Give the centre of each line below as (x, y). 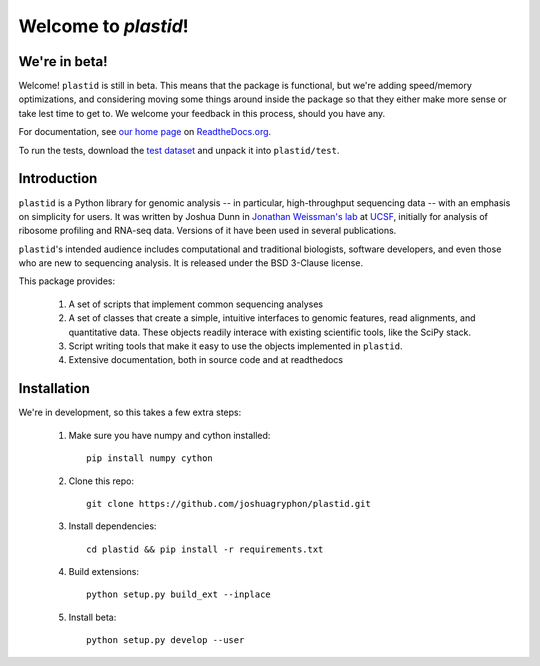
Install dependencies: (112, 526)
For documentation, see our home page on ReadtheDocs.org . (145, 132)
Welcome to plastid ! (103, 26)
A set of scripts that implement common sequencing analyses (196, 304)
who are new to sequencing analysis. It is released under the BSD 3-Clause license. (191, 263)
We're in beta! (63, 61)
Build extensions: (104, 572)
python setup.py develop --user (165, 640)
